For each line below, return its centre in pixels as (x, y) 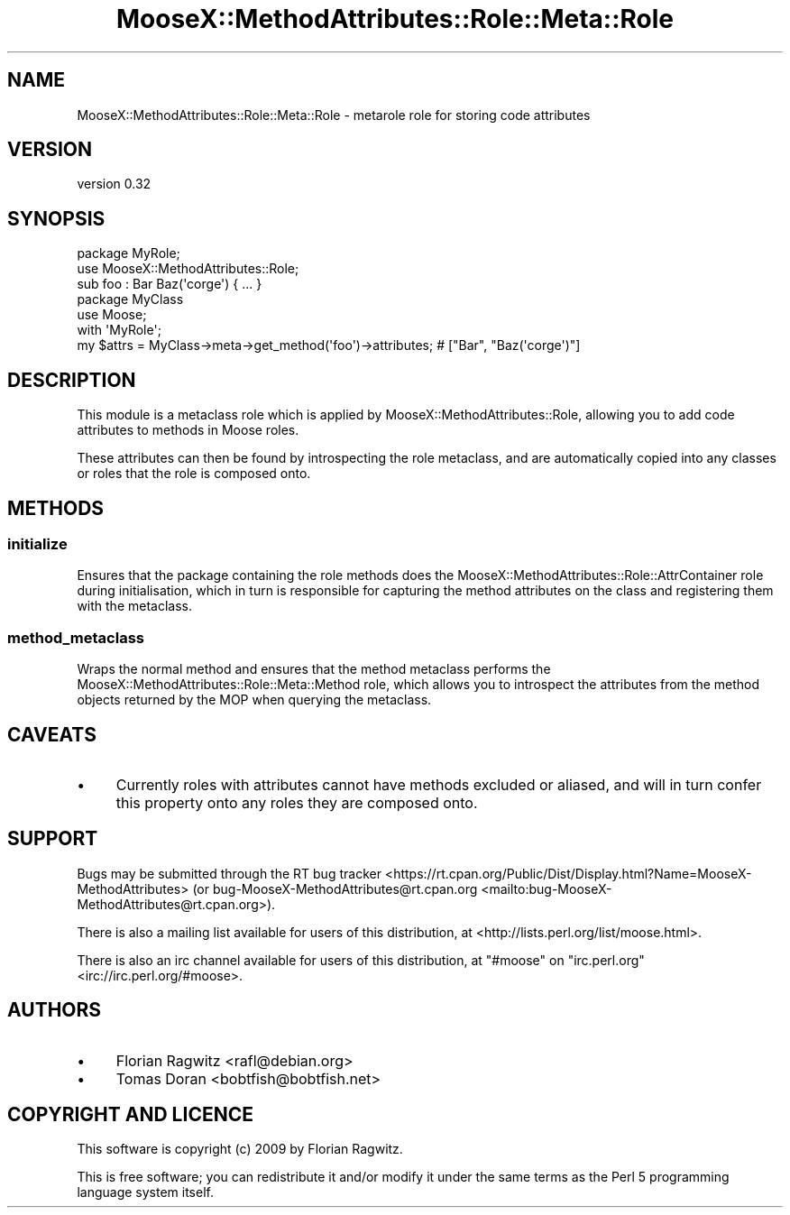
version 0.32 (114, 184)
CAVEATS (52, 734)
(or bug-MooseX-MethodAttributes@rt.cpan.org (335, 888)
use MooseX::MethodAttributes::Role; (188, 269)
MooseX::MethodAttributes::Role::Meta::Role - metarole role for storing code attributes (334, 115)
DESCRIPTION (72, 380)
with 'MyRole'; (119, 330)
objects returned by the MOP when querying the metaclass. (254, 700)
